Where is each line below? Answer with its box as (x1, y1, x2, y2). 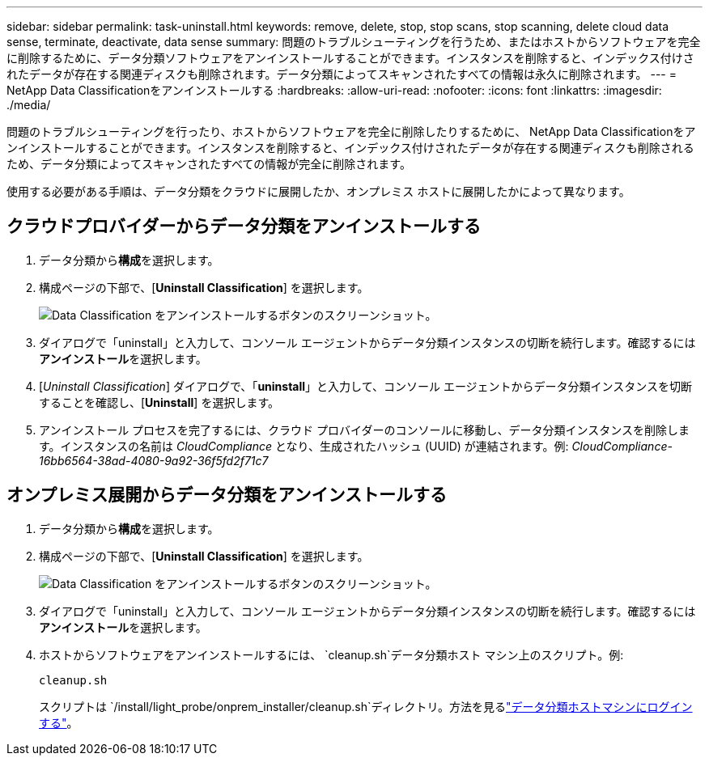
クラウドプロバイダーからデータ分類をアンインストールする (6, 216, 481, 237)
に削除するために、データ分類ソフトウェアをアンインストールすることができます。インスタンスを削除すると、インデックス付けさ (6, 51, 694, 65)
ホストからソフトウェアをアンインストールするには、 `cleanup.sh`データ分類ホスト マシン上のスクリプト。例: (39, 647, 624, 662)
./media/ (6, 98, 51, 112)
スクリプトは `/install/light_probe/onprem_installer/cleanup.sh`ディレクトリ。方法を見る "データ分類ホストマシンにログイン (39, 699, 693, 713)
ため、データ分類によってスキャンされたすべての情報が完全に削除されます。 (6, 157, 411, 171)
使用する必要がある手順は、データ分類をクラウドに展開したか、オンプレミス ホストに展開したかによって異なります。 (6, 184, 630, 198)
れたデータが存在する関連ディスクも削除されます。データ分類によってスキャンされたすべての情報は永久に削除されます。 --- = (6, 67, 677, 81)
